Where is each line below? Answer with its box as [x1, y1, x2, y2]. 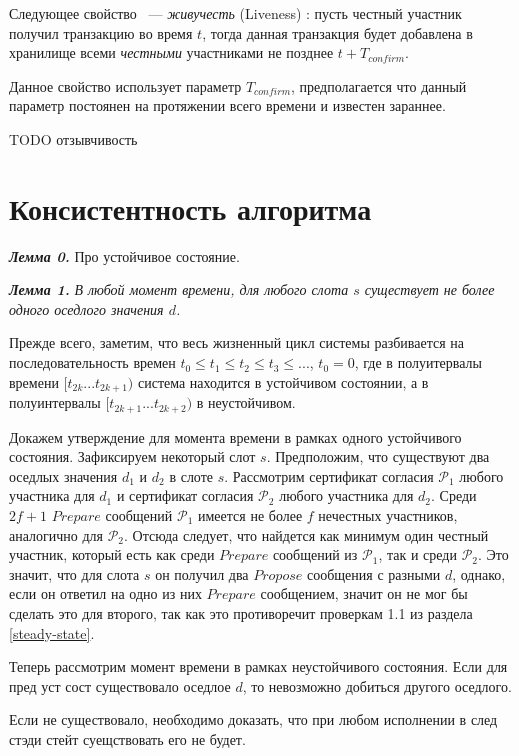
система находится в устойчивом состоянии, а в [137, 371, 429, 392]
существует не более [364, 279, 495, 300]
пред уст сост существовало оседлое [9, 675, 231, 696]
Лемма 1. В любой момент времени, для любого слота [9, 279, 349, 300]
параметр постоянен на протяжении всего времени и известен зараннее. [9, 95, 446, 116]
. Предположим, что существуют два [266, 446, 490, 467]
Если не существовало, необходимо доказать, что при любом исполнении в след [9, 709, 498, 730]
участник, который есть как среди [9, 544, 215, 565]
